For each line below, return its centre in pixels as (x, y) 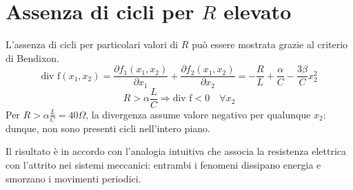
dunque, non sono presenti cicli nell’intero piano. (108, 128)
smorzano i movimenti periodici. (73, 178)
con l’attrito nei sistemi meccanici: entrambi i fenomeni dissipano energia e (163, 164)
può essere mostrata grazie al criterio (270, 44)
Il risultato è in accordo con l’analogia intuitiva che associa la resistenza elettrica (176, 151)
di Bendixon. (32, 57)
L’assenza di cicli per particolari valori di (92, 44)
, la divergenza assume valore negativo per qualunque (198, 114)
